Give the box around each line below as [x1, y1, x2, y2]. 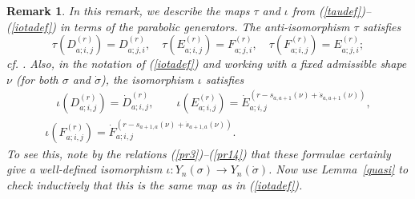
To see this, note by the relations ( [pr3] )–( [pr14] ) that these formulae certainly [6, 145, 391, 161]
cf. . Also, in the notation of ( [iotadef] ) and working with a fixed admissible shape [6, 55, 407, 72]
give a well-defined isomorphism [6, 161, 163, 177]
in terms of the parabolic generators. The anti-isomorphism [59, 18, 350, 34]
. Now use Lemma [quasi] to [268, 161, 409, 177]
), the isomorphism [100, 70, 194, 87]
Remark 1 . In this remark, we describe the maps [6, 2, 250, 18]
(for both [15, 70, 58, 87]
